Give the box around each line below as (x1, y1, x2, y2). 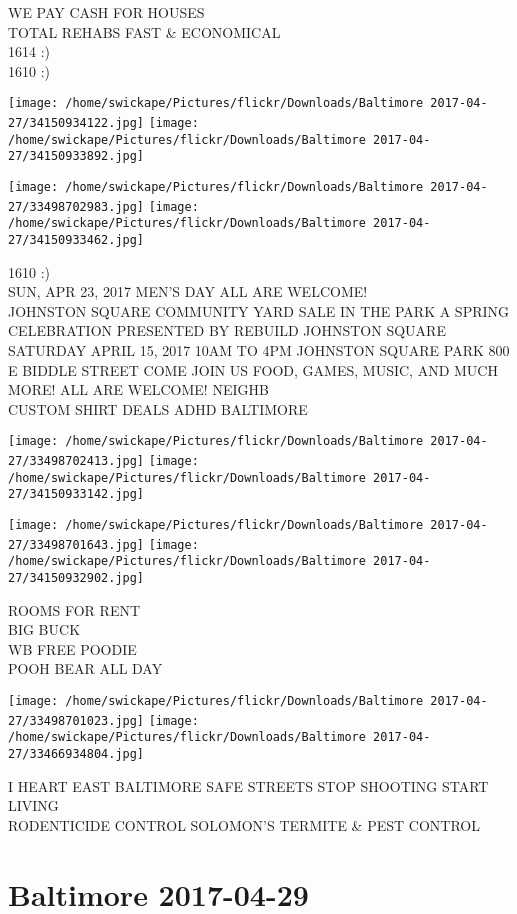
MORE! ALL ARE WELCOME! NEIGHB (8, 379, 269, 400)
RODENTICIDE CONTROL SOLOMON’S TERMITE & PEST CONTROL (8, 814, 480, 835)
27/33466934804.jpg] (8, 746, 145, 761)
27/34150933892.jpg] (8, 149, 145, 164)
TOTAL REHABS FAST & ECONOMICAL (8, 21, 281, 42)
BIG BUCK (8, 619, 81, 640)
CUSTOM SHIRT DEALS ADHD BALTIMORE (8, 398, 308, 419)
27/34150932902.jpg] (8, 570, 145, 585)
